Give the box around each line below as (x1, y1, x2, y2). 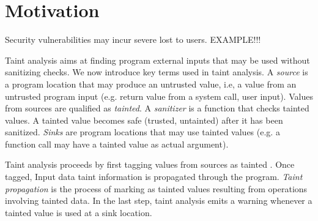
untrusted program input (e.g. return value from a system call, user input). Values (5, 89, 313, 102)
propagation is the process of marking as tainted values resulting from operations (5, 182, 308, 195)
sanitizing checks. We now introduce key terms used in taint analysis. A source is (5, 66, 308, 78)
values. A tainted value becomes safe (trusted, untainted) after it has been (5, 113, 283, 126)
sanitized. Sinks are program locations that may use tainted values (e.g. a (5, 125, 280, 138)
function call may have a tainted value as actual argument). (5, 137, 229, 150)
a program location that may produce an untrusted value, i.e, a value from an (5, 77, 297, 90)
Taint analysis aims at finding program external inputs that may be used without (5, 53, 310, 66)
